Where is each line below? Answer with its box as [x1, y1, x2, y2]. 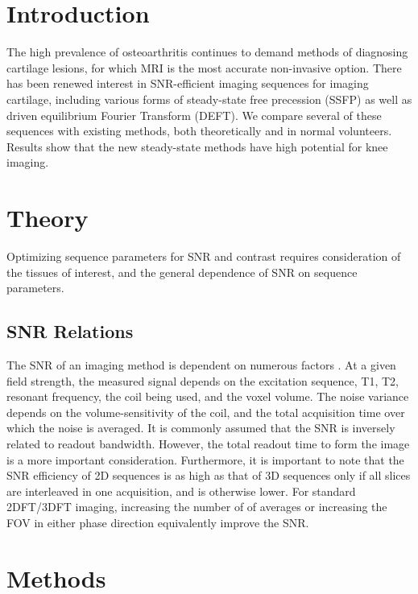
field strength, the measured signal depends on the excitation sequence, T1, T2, [6, 372, 399, 389]
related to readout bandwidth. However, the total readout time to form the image [6, 435, 410, 452]
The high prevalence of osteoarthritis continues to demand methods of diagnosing [6, 43, 408, 60]
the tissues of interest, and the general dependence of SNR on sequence [6, 263, 358, 280]
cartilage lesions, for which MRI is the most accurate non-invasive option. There [6, 59, 402, 76]
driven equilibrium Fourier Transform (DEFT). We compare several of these [6, 106, 382, 123]
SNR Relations [6, 319, 134, 344]
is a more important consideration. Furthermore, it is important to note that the [6, 451, 404, 468]
